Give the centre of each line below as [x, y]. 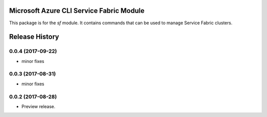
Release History [34, 37]
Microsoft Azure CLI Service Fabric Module [77, 11]
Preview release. [38, 106]
